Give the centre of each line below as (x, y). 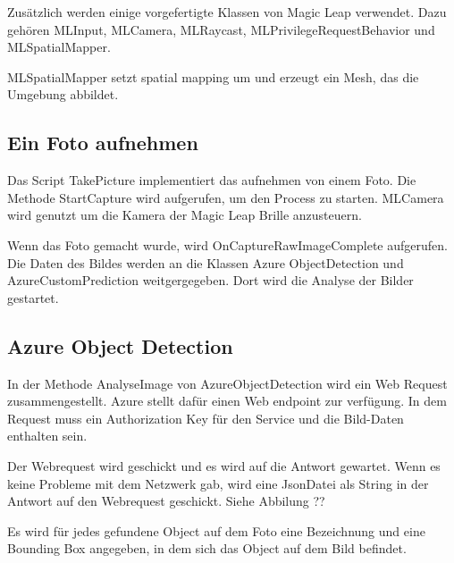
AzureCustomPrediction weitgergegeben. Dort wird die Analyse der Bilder (210, 280)
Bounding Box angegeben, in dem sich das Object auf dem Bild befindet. (207, 548)
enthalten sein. (47, 436)
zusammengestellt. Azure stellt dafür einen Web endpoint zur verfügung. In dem (227, 401)
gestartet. (33, 297)
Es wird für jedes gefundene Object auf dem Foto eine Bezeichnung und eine (216, 530)
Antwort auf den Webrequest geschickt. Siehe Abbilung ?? (166, 501)
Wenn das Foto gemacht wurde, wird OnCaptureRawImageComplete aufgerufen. (227, 244)
